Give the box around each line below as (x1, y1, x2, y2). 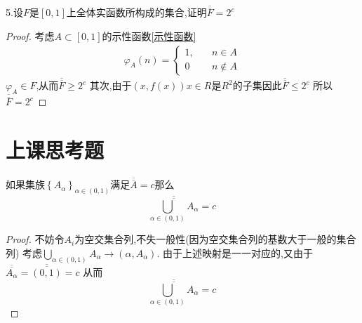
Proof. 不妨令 (6, 232, 65, 246)
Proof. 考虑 (6, 29, 55, 44)
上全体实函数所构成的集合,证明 (66, 5, 207, 20)
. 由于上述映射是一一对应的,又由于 (156, 245, 313, 260)
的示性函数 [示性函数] (102, 29, 196, 44)
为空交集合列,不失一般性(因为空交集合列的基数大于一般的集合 (74, 232, 356, 246)
